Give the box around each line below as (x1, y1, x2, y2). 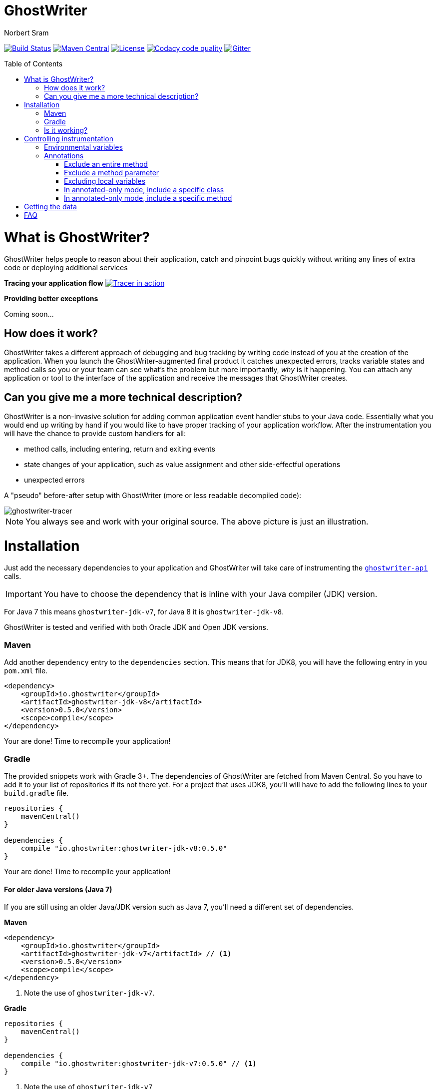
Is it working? (44, 125, 88, 134)
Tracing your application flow (4, 279, 103, 288)
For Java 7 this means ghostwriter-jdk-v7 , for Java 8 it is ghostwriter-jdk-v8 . (4, 607, 284, 616)
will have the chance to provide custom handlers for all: (4, 429, 186, 438)
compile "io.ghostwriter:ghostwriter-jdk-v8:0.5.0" (20, 844, 227, 852)
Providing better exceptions (4, 294, 98, 303)
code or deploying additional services (4, 263, 128, 272)
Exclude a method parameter (64, 168, 159, 177)
